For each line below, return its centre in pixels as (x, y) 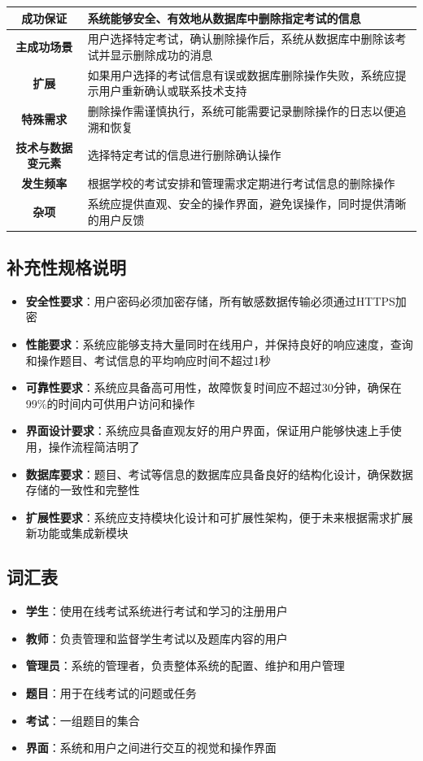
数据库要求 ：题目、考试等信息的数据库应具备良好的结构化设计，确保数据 (219, 474)
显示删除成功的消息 (161, 54)
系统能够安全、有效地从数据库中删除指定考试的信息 (224, 17)
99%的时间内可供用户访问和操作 (110, 403)
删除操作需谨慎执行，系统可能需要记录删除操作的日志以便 (241, 111)
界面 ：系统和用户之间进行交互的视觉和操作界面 (151, 748)
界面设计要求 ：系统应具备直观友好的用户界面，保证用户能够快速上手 (208, 431)
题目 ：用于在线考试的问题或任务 (111, 692)
